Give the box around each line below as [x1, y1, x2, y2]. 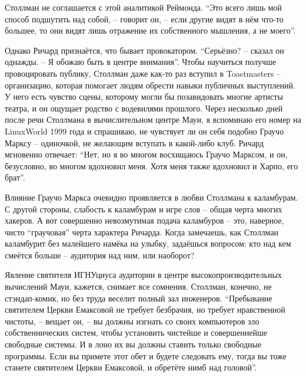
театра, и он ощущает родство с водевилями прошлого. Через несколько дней [5, 101, 283, 114]
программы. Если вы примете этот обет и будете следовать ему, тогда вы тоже [5, 349, 287, 362]
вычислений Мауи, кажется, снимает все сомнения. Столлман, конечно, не [5, 280, 272, 293]
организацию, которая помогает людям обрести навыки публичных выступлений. [5, 78, 295, 91]
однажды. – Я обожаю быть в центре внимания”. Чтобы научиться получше [5, 55, 277, 68]
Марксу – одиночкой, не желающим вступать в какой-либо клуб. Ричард [5, 136, 264, 149]
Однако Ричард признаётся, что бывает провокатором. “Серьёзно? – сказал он [5, 44, 284, 56]
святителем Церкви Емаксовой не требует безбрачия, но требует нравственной [5, 303, 285, 316]
